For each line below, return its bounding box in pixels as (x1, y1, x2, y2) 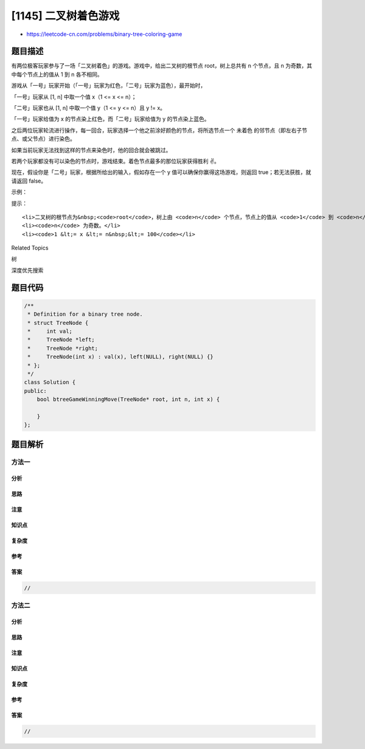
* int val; (27, 328, 73, 335)
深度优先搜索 (11, 267, 44, 274)
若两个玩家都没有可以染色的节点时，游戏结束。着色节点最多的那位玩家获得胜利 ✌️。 (11, 157, 220, 164)
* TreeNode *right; (27, 344, 99, 352)
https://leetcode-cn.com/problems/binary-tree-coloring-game (26, 30, 182, 38)
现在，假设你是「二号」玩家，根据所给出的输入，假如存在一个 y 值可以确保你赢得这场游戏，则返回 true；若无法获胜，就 (11, 169, 311, 176)
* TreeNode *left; (27, 336, 96, 343)
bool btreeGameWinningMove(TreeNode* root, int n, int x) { (36, 396, 220, 403)
